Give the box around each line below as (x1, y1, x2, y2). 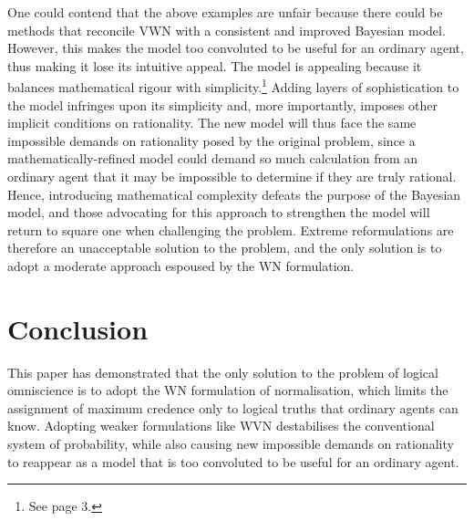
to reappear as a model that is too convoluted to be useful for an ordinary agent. (7, 452, 459, 471)
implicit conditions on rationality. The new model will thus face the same (7, 113, 417, 132)
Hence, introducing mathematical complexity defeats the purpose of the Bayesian (7, 184, 461, 203)
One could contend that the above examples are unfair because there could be (7, 3, 443, 21)
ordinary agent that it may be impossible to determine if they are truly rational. (7, 167, 457, 185)
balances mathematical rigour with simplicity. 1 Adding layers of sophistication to (7, 75, 459, 97)
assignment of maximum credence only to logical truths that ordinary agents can (7, 398, 459, 417)
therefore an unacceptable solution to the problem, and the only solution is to (7, 238, 442, 257)
